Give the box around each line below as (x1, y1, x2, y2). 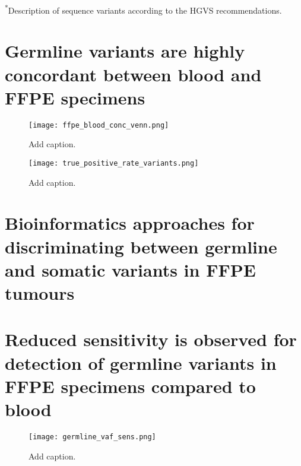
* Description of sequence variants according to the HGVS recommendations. (5, 2, 282, 16)
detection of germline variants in (5, 350, 277, 375)
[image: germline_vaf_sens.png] (28, 432, 156, 441)
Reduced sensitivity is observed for (5, 327, 297, 351)
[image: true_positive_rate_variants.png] (28, 159, 199, 167)
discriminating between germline (5, 234, 277, 258)
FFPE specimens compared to (5, 373, 256, 398)
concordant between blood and (5, 62, 262, 86)
